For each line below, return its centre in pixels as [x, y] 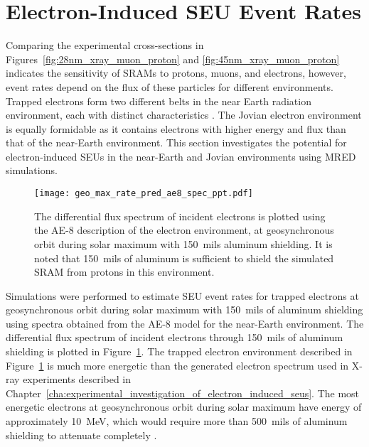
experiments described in [77, 379]
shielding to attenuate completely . [81, 435]
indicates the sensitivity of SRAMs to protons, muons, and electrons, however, [176, 73]
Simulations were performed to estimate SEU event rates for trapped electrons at [182, 295]
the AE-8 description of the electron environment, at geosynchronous [184, 230]
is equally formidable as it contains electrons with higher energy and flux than [176, 128]
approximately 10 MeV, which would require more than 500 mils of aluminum [177, 421]
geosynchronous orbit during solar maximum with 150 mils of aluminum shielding [184, 309]
